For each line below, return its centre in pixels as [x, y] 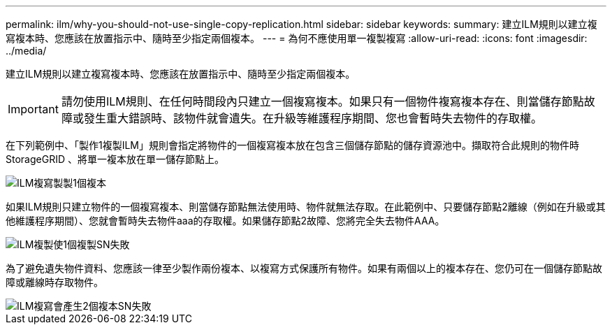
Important [33, 109]
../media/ [26, 51]
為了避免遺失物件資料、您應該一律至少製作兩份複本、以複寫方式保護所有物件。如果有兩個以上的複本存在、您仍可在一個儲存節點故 [304, 268]
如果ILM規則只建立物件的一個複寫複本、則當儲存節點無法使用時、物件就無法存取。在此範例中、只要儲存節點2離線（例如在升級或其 [306, 207]
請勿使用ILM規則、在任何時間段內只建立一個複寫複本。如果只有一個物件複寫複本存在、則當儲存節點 [322, 101]
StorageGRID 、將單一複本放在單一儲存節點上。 [115, 159]
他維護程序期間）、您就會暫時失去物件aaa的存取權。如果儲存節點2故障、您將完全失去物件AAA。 [225, 221]
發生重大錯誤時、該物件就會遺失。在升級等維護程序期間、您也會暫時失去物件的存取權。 [313, 118]
